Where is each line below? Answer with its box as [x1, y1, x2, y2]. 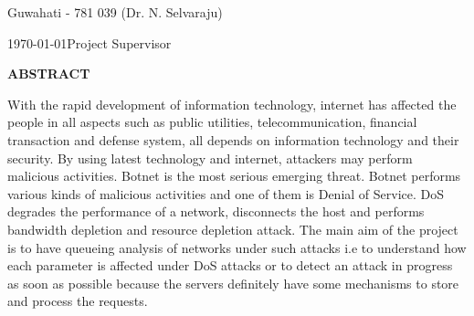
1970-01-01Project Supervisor [7, 33, 172, 52]
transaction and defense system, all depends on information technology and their [7, 130, 459, 149]
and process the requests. [7, 291, 148, 311]
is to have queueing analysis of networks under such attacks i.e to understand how [7, 237, 467, 257]
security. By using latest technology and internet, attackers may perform [7, 148, 413, 167]
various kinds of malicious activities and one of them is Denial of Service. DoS [7, 184, 445, 203]
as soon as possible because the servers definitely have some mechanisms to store [7, 273, 459, 292]
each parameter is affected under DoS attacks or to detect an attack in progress [7, 256, 453, 275]
